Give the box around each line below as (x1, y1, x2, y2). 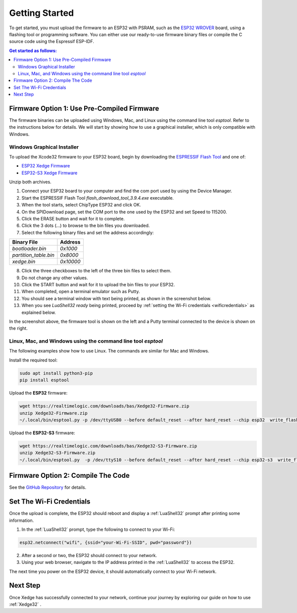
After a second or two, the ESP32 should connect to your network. (21, 552, 157, 558)
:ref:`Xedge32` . (9, 601, 42, 607)
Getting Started (9, 7, 74, 18)
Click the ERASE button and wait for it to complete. (21, 216, 125, 222)
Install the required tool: (9, 357, 58, 363)
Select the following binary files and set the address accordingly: (21, 229, 154, 235)
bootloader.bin (12, 245, 47, 252)
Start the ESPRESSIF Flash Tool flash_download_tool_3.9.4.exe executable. (21, 195, 174, 201)
